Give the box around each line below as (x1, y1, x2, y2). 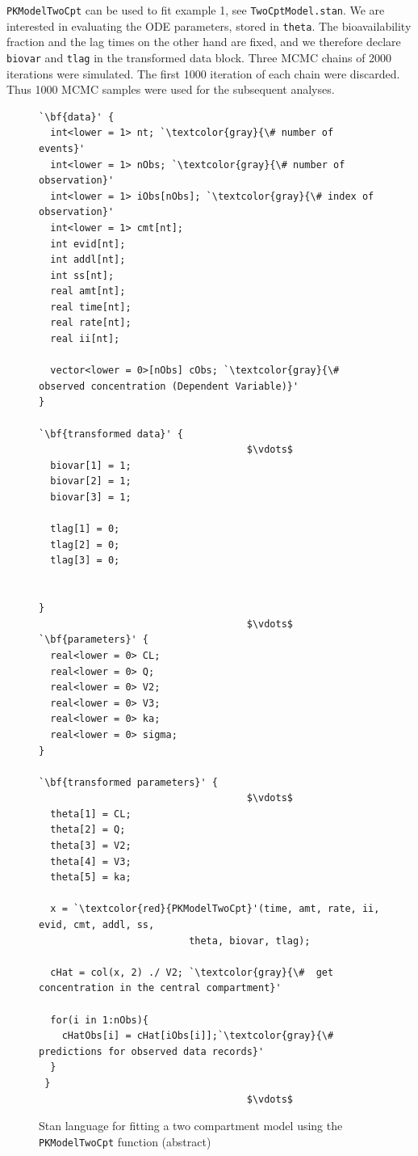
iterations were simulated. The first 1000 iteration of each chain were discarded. (6, 65, 400, 82)
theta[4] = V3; (50, 855, 132, 867)
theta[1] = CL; (50, 808, 132, 820)
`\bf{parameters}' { (39, 634, 149, 646)
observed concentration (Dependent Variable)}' (39, 380, 299, 392)
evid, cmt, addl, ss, (39, 919, 155, 931)
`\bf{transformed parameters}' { (39, 776, 218, 788)
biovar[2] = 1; (50, 475, 132, 487)
